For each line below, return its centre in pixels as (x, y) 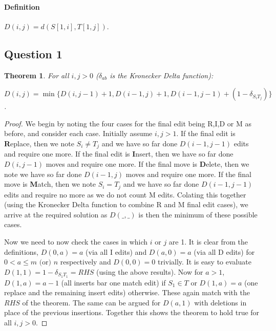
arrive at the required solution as (56, 214)
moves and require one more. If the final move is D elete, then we (147, 164)
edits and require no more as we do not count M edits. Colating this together (125, 194)
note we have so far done (43, 174)
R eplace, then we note (39, 143)
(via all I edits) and (116, 251)
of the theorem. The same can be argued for (91, 302)
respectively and (86, 262)
